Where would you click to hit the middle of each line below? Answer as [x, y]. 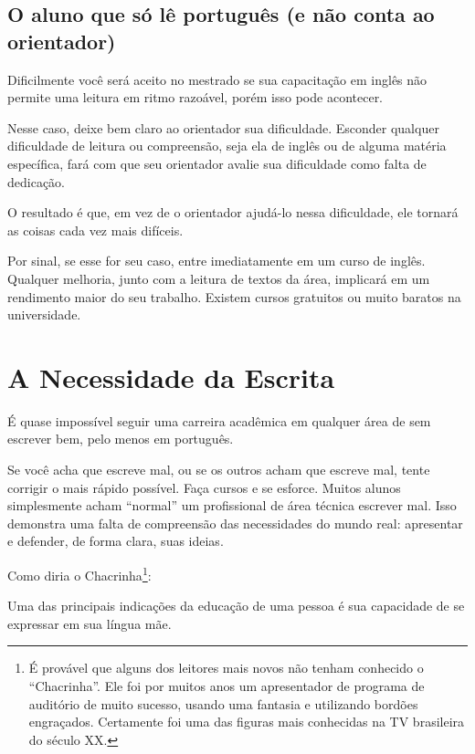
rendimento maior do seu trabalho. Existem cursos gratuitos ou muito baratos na [234, 296]
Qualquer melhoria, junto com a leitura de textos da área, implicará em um [219, 278]
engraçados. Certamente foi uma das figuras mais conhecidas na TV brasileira [247, 722]
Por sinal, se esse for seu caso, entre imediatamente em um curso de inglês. [216, 261]
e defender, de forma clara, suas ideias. [116, 541]
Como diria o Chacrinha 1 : [79, 574]
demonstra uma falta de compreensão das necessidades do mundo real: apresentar [235, 523]
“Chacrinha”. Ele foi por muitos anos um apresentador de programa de [227, 686]
